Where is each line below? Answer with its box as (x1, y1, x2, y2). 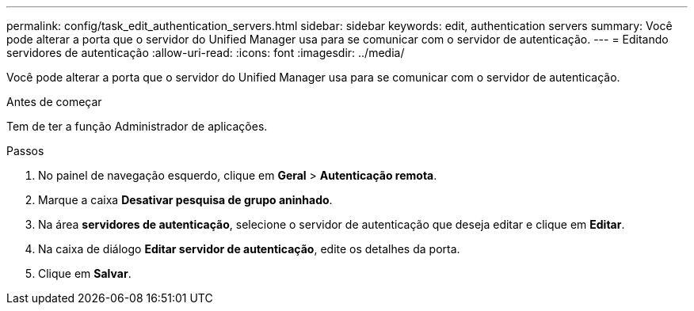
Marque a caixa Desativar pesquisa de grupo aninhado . (38, 193, 333, 207)
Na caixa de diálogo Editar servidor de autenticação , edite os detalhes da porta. (38, 242, 460, 256)
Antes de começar (6, 95, 102, 108)
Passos (6, 144, 44, 157)
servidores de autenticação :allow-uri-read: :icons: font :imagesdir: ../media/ (6, 46, 405, 59)
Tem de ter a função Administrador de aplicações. (6, 119, 268, 133)
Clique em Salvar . (38, 267, 132, 280)
